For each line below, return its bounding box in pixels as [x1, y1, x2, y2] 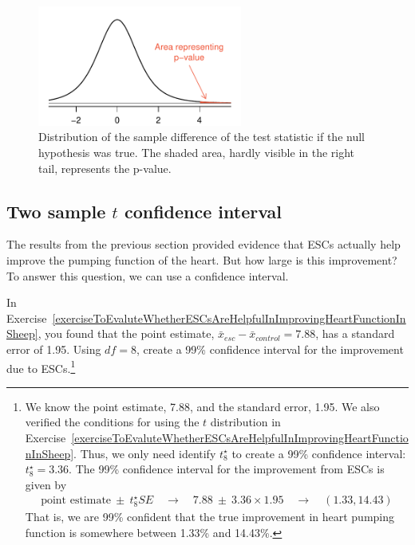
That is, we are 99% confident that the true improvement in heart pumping [25, 508, 395, 525]
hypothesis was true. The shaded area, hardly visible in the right [38, 144, 355, 161]
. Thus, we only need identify [73, 445, 216, 461]
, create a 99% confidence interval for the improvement [136, 340, 404, 357]
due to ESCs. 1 [6, 357, 76, 376]
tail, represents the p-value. [38, 159, 172, 176]
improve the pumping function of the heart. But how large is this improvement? [6, 252, 397, 269]
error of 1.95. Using [6, 340, 101, 357]
